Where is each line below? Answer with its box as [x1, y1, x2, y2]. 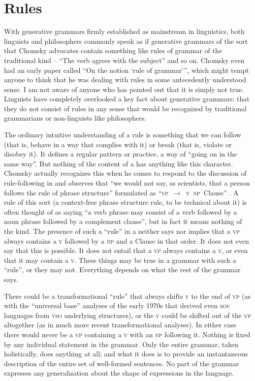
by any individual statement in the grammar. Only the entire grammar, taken [4, 339, 239, 349]
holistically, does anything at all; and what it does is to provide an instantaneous [4, 349, 248, 359]
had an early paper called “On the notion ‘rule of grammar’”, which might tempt [4, 64, 249, 75]
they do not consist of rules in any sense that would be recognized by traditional [4, 103, 247, 113]
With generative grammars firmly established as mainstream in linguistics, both [4, 26, 245, 36]
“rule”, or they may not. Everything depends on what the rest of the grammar [4, 264, 241, 275]
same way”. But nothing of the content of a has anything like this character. [4, 158, 233, 168]
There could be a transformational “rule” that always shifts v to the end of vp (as [4, 290, 251, 301]
